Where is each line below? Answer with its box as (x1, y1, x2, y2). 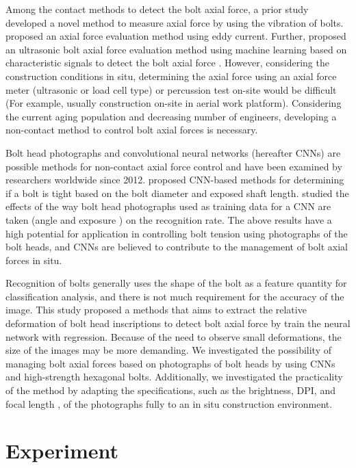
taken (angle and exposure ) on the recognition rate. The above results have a (5, 212, 332, 226)
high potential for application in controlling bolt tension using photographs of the (5, 226, 348, 240)
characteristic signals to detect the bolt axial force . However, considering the (5, 55, 329, 70)
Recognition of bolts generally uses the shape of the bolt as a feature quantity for (5, 276, 347, 290)
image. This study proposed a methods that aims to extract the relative (5, 302, 307, 317)
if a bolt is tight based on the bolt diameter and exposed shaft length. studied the (5, 185, 349, 200)
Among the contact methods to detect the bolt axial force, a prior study (5, 2, 309, 16)
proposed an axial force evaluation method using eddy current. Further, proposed (5, 29, 346, 43)
